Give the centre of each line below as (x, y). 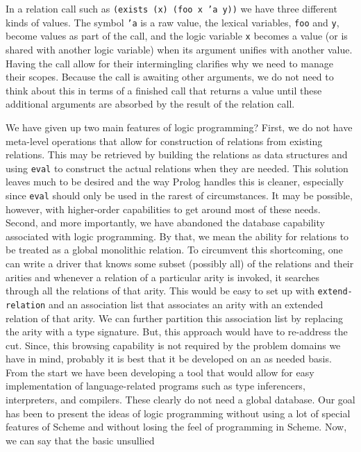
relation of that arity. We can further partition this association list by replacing (174, 318)
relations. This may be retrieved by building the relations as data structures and (177, 154)
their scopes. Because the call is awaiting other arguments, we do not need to (170, 77)
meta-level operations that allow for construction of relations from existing (164, 141)
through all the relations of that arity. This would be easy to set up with (160, 291)
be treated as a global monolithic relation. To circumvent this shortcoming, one (174, 250)
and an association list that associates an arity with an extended (186, 304)
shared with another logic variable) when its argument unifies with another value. (179, 49)
